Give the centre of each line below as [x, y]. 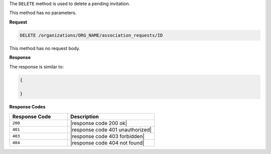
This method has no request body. [45, 48]
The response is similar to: [37, 66]
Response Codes [27, 107]
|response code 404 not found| [107, 142]
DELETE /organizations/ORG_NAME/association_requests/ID [91, 35]
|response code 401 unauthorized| [111, 129]
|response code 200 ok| [99, 123]
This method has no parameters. [43, 13]
